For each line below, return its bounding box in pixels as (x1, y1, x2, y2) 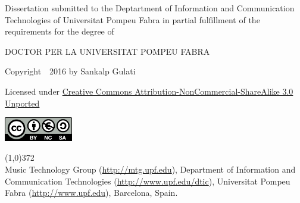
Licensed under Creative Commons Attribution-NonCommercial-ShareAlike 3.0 (5, 85, 293, 97)
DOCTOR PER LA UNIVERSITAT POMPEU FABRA (5, 45, 210, 57)
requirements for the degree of (5, 25, 114, 38)
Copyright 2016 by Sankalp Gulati (5, 65, 136, 77)
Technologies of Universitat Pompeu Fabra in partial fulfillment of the (5, 13, 260, 26)
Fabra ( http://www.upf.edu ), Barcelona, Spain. (5, 186, 178, 199)
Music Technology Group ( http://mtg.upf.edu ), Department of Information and (5, 163, 296, 175)
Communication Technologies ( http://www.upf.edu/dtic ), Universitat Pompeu (5, 174, 290, 187)
